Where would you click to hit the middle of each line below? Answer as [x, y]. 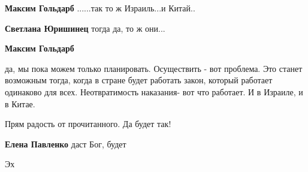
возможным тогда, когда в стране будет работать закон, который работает [139, 80]
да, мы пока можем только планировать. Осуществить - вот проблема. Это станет [154, 68]
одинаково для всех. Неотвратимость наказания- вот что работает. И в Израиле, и [154, 91]
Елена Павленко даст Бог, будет [66, 144]
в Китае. [20, 103]
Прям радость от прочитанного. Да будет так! [88, 124]
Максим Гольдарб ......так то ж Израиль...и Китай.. [100, 8]
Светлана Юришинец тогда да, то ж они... [85, 28]
